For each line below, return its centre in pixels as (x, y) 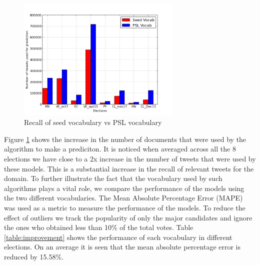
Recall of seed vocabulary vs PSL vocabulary (93, 122)
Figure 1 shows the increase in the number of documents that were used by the (125, 139)
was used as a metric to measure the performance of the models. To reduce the (125, 207)
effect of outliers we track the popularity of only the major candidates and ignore (128, 217)
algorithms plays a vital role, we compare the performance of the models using (124, 188)
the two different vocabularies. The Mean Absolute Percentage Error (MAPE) (123, 198)
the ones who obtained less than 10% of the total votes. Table (99, 227)
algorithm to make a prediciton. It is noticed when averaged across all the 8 (120, 149)
